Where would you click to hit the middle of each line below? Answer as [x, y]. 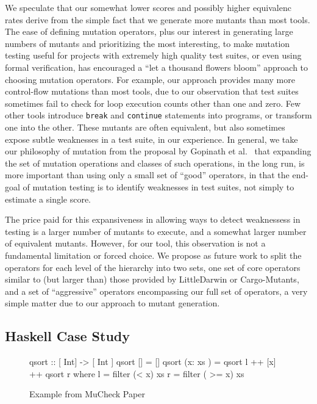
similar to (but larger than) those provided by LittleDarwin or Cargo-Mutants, [152, 279]
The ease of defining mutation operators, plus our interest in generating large [149, 31]
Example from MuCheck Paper [87, 394]
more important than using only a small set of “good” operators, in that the [147, 175]
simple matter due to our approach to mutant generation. [112, 303]
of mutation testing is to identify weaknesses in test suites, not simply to [158, 186]
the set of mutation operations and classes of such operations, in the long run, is [155, 163]
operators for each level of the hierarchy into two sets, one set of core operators [153, 267]
